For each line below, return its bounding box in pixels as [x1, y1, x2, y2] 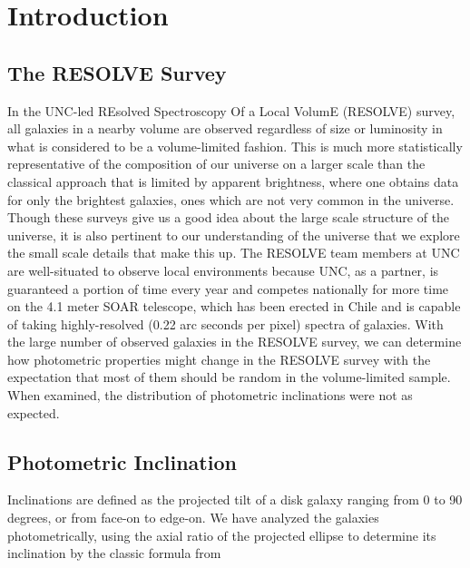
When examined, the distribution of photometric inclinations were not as [7, 386, 413, 405]
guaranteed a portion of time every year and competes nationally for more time [7, 279, 449, 298]
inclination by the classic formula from [7, 544, 221, 563]
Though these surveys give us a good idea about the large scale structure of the [7, 208, 450, 227]
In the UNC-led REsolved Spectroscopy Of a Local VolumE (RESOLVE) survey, [7, 101, 455, 120]
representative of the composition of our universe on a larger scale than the [7, 154, 426, 173]
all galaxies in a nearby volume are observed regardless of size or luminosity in [7, 119, 443, 138]
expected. [7, 403, 60, 422]
